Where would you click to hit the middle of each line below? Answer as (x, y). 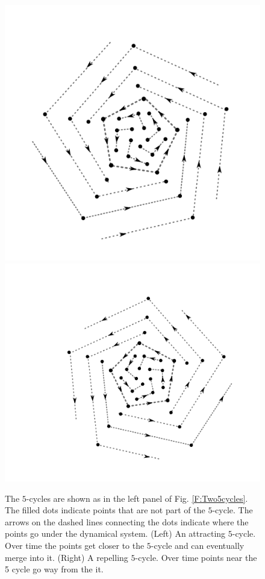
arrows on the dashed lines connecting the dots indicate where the (127, 521)
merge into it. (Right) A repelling (67, 557)
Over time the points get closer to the (75, 545)
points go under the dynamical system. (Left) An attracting (115, 533)
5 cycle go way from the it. (54, 569)
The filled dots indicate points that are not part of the (105, 510)
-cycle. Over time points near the (196, 557)
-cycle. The (232, 510)
